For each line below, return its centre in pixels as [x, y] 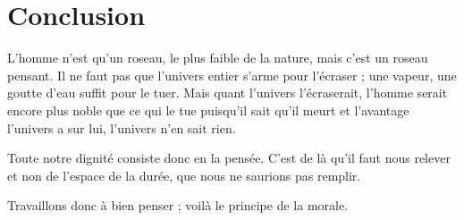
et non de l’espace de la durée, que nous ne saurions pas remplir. [184, 175]
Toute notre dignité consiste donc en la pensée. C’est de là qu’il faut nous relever [229, 158]
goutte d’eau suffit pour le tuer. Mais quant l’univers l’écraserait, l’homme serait [228, 93]
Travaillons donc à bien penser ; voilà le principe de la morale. [178, 205]
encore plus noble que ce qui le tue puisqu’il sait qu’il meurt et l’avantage [208, 110]
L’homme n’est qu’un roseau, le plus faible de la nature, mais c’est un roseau [218, 58]
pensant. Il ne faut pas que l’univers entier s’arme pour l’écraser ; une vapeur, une [232, 75]
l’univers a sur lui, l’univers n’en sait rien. [122, 127]
